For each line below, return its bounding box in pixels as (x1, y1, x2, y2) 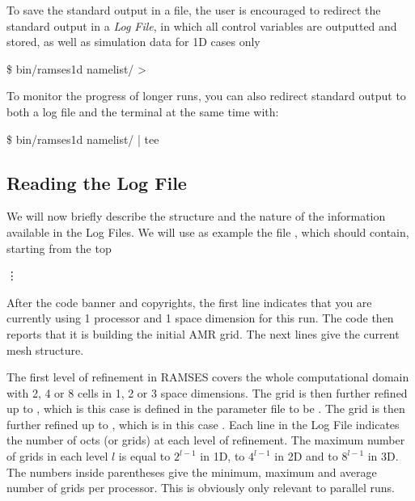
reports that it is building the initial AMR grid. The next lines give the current (6, 325, 400, 342)
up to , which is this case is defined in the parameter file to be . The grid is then (6, 400, 405, 417)
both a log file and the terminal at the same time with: (6, 103, 279, 120)
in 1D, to (200, 448, 245, 465)
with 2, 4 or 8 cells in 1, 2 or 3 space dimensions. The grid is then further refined (6, 384, 408, 401)
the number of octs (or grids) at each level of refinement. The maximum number (6, 432, 405, 448)
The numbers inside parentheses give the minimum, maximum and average (6, 463, 377, 480)
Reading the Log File (6, 170, 187, 195)
